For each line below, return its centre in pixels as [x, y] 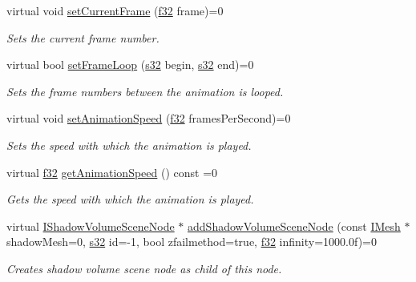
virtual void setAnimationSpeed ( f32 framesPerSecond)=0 [149, 118]
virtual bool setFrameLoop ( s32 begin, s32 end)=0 [130, 64]
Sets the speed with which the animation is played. [129, 145]
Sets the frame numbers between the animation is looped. [145, 91]
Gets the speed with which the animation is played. [130, 199]
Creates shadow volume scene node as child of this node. [144, 268]
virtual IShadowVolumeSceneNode [91, 226]
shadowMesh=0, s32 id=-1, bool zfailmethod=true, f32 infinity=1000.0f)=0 [192, 242]
